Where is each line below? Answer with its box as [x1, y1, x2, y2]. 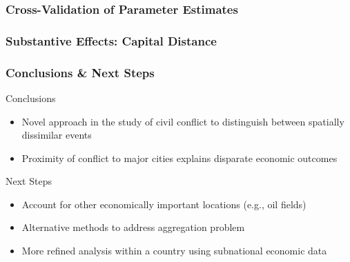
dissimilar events [21, 128, 92, 142]
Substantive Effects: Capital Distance [6, 32, 217, 49]
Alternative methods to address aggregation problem [21, 220, 245, 234]
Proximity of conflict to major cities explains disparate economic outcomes [21, 150, 338, 165]
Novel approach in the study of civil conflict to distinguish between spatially [21, 114, 344, 128]
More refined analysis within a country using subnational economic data [21, 243, 327, 258]
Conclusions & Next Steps [6, 63, 155, 81]
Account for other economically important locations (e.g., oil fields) [21, 196, 307, 211]
